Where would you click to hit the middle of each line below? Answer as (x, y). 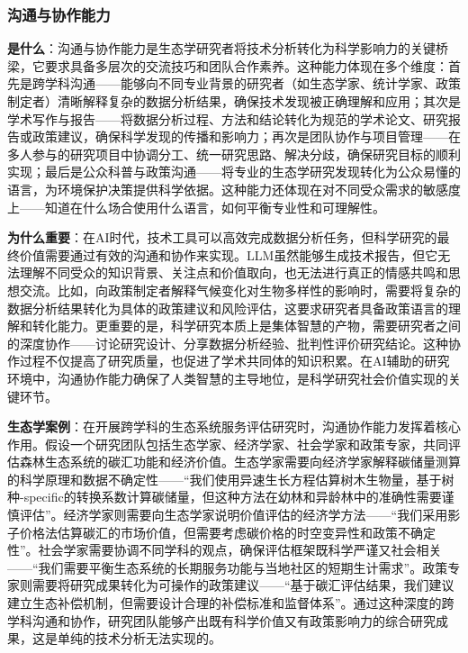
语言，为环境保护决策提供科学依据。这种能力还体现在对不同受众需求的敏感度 (234, 189)
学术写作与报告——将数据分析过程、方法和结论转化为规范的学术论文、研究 (228, 118)
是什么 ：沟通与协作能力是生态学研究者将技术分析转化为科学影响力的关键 (221, 48)
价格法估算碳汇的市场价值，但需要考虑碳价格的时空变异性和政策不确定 (227, 532)
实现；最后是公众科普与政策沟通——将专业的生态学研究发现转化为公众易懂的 (234, 172)
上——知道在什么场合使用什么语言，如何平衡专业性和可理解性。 (196, 207)
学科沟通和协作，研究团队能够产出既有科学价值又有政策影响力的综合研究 (221, 620)
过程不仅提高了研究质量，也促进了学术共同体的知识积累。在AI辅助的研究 (234, 361)
